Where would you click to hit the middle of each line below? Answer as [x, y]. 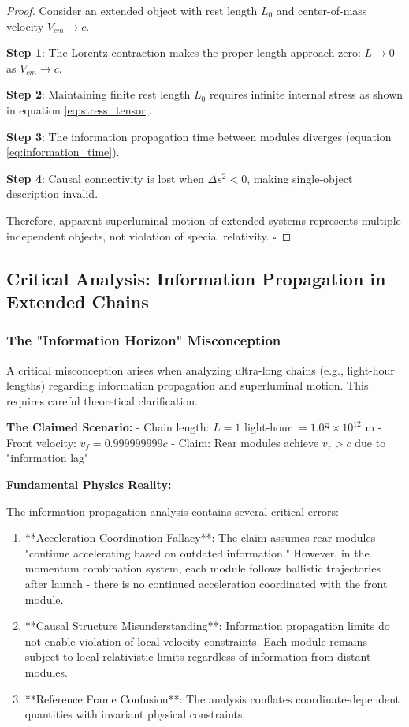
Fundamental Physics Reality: [89, 485]
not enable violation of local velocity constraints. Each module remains [196, 641]
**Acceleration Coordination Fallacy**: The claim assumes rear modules [200, 537]
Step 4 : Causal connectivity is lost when [105, 178]
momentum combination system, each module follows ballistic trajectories [203, 568]
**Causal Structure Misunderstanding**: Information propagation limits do [207, 626]
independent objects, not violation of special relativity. [138, 235]
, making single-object [300, 178]
